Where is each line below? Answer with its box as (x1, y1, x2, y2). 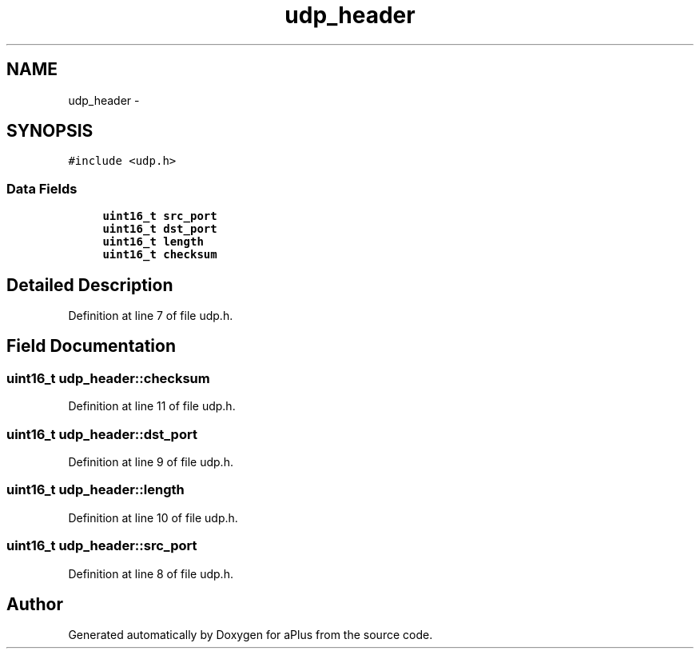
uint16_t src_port (102, 210, 217, 223)
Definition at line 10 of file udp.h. (68, 510, 238, 525)
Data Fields (6, 180, 78, 197)
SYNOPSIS (6, 121, 93, 142)
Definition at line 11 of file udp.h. (68, 399, 236, 413)
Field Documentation (6, 336, 176, 357)
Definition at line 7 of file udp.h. (68, 309, 233, 323)
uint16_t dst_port (102, 222, 217, 236)
